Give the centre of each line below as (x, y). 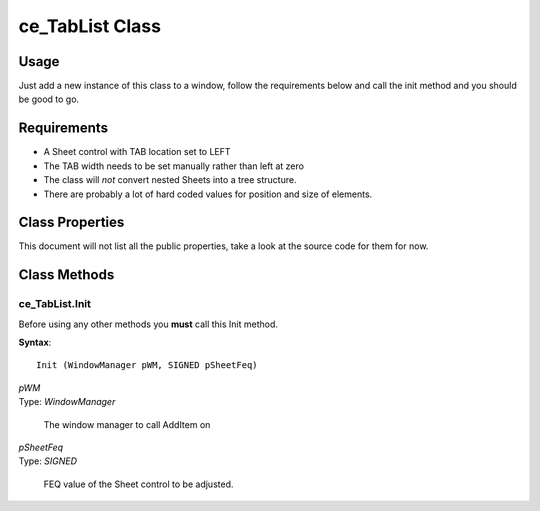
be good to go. (49, 99)
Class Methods (66, 275)
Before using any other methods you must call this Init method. (148, 324)
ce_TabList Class (90, 26)
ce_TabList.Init (55, 304)
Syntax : (35, 342)
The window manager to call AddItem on (127, 424)
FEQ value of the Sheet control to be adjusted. (138, 484)
